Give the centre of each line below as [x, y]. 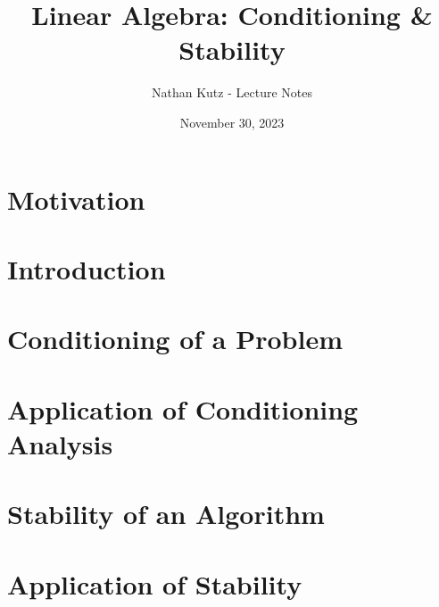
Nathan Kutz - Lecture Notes [232, 92]
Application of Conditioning [183, 408]
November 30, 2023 [232, 122]
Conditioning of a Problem [175, 339]
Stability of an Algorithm [166, 514]
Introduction [87, 268]
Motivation [76, 199]
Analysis [60, 443]
